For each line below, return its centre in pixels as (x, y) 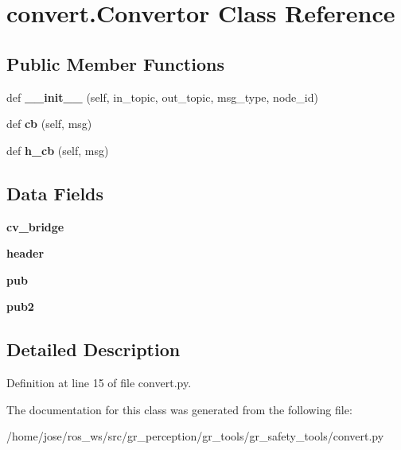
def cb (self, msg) (49, 124)
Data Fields (55, 193)
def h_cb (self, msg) (58, 150)
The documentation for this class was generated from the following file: (179, 409)
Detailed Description (93, 349)
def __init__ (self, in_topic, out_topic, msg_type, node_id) (162, 97)
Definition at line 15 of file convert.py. (99, 383)
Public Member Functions (115, 63)
